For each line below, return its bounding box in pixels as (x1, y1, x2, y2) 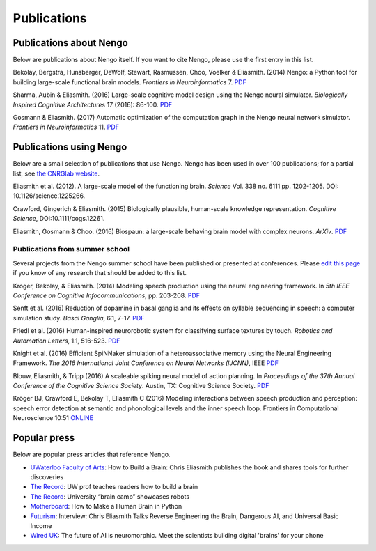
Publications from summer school (13, 245, 130, 254)
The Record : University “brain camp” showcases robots (30, 492, 190, 501)
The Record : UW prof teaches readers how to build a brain (30, 483, 198, 491)
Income (30, 521, 52, 529)
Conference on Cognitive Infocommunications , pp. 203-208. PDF (13, 291, 201, 300)
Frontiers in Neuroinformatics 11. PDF (13, 123, 120, 132)
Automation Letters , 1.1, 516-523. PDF (13, 336, 120, 345)
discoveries (30, 472, 64, 481)
